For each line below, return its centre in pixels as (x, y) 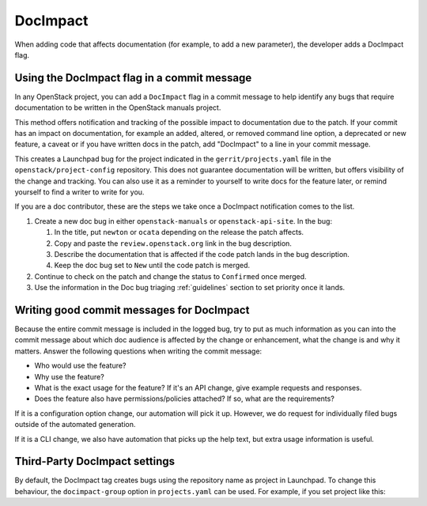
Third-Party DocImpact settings (95, 461)
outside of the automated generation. (75, 425)
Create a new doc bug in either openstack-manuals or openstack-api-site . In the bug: (183, 221)
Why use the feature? (69, 376)
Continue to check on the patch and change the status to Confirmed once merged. (171, 276)
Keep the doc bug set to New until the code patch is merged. (152, 266)
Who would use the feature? (80, 366)
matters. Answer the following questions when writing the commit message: (138, 351)
